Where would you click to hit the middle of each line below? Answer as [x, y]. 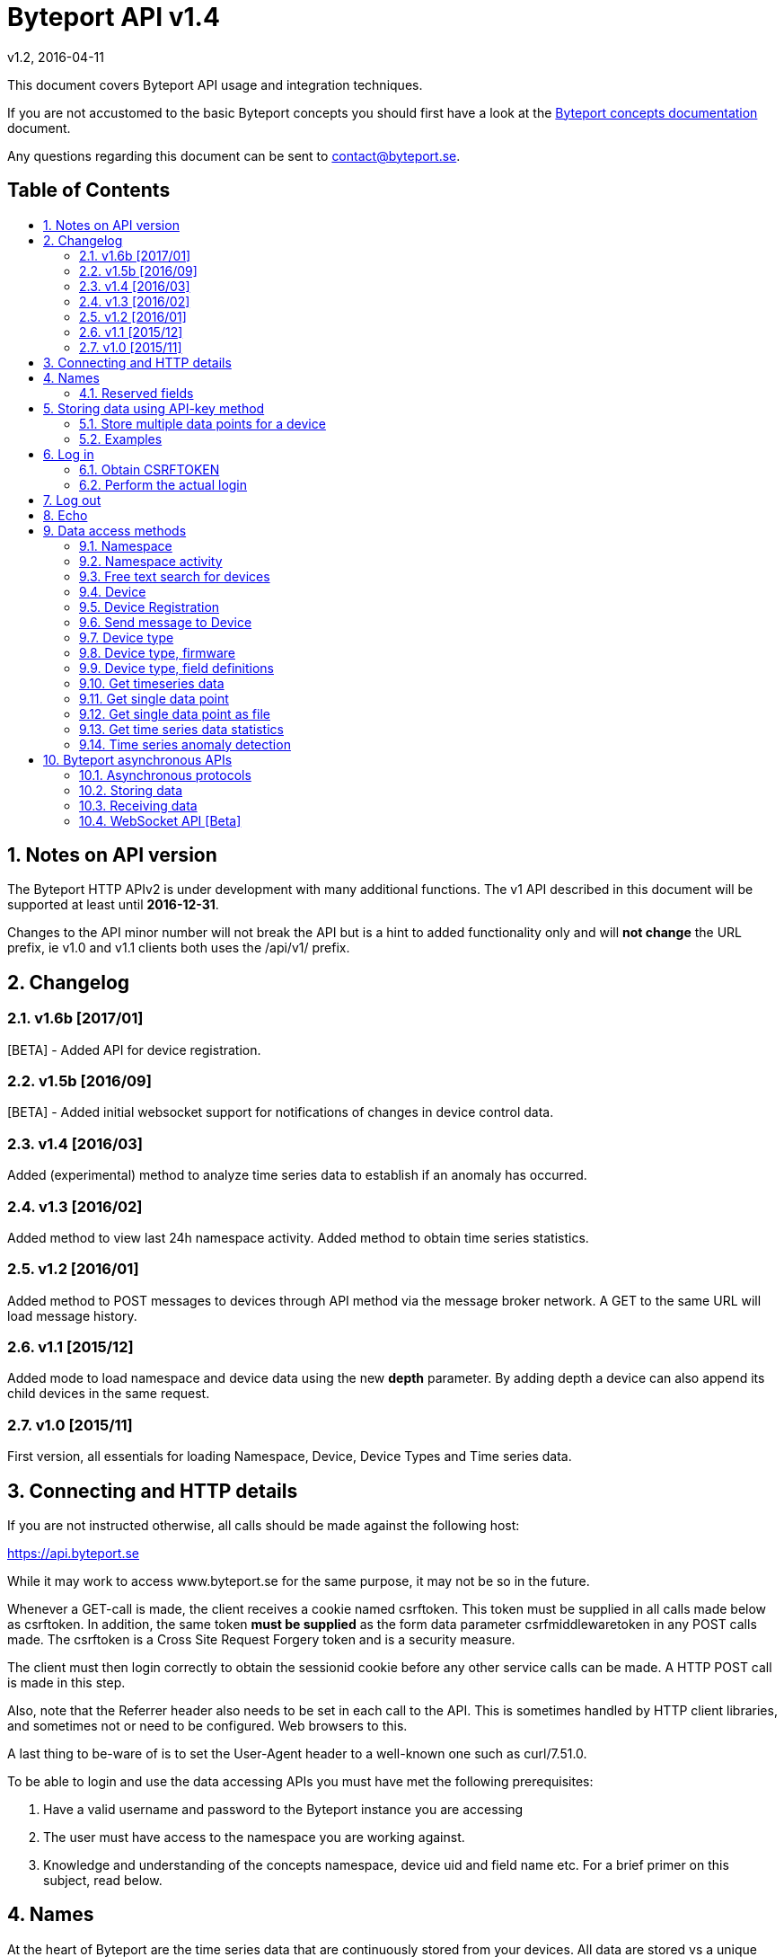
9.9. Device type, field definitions [176, 668]
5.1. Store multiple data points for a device [203, 423]
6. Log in [69, 454]
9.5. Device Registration [150, 607]
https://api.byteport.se [73, 1553]
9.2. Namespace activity [151, 561]
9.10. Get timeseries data [152, 683]
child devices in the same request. [109, 1394]
